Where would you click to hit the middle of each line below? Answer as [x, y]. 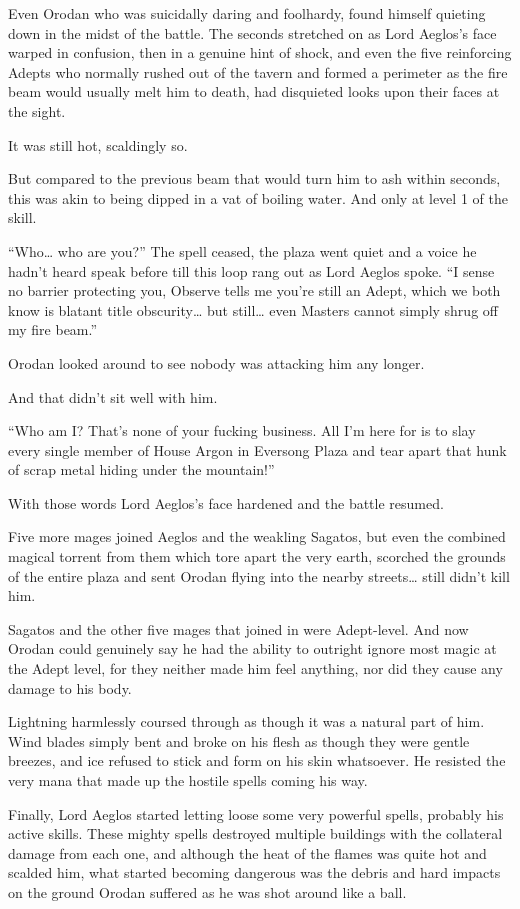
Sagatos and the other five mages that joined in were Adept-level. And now [238, 628]
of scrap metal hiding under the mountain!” [141, 469]
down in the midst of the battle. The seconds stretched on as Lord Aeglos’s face [252, 32]
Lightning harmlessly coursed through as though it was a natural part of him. [246, 721]
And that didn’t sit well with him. [113, 396]
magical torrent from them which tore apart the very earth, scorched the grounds [257, 556]
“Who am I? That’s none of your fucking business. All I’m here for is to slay [242, 430]
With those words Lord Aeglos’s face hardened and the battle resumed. [226, 502]
